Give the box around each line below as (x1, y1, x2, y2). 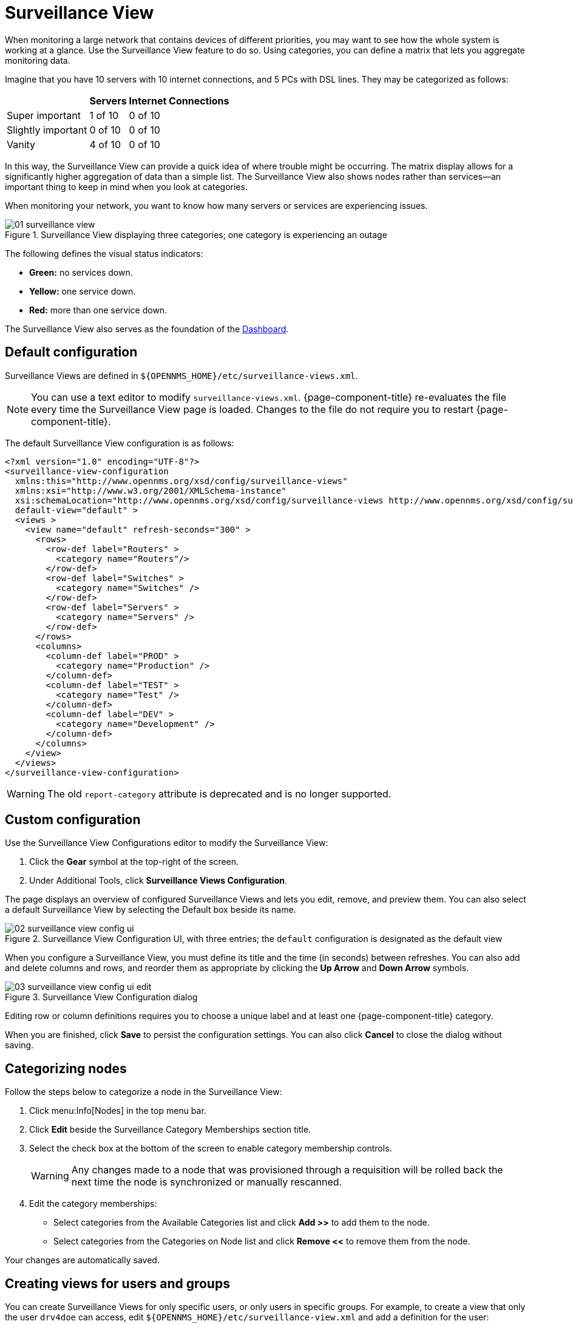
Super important (7, 109, 81, 121)
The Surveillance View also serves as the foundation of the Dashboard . (5, 323, 289, 334)
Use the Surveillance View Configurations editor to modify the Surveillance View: (5, 838, 328, 848)
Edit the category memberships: (29, 1198, 157, 1209)
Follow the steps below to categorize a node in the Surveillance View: (5, 1087, 282, 1097)
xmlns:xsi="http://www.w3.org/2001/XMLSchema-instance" (15, 485, 286, 496)
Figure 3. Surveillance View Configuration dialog (5, 992, 198, 1003)
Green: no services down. (29, 267, 133, 278)
